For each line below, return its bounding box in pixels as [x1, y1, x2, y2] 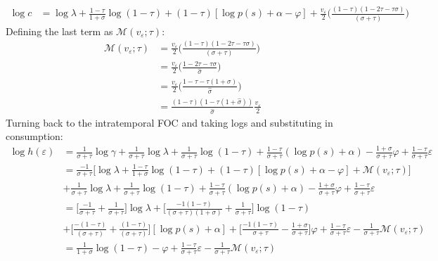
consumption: [6, 129, 63, 144]
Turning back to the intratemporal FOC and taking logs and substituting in [6, 115, 333, 129]
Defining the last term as [6, 23, 113, 38]
